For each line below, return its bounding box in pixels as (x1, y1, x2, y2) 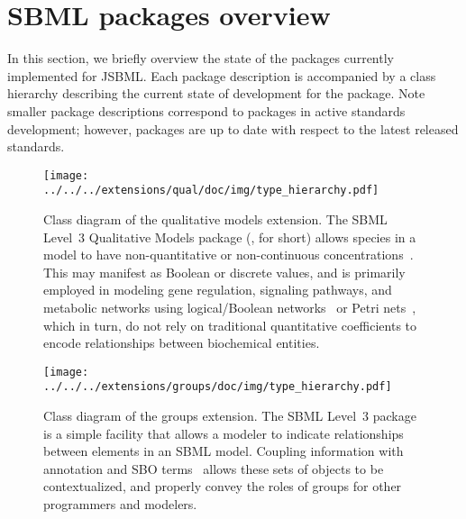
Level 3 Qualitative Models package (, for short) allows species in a (43, 227, 416, 246)
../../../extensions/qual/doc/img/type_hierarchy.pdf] (43, 184, 379, 197)
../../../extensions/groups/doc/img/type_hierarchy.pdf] (43, 380, 392, 394)
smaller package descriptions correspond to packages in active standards (7, 101, 406, 120)
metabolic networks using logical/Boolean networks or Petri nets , (43, 297, 416, 316)
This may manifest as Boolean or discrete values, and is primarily (43, 262, 406, 281)
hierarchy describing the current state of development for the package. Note (7, 84, 425, 103)
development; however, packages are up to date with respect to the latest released (7, 119, 459, 138)
